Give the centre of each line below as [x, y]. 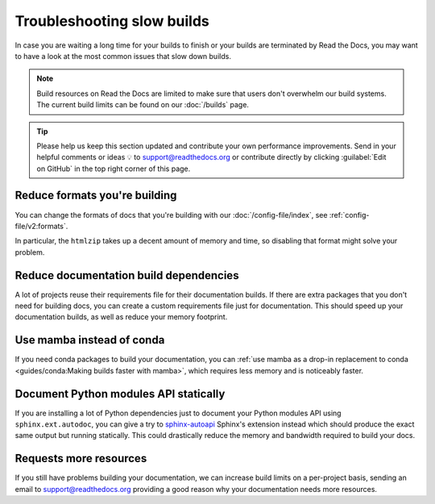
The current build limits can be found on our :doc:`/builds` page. [143, 105]
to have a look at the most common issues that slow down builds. [123, 56]
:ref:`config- [349, 215]
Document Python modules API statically [120, 394]
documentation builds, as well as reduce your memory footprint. [121, 317]
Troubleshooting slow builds [112, 21]
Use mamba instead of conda [90, 340]
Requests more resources [81, 458]
